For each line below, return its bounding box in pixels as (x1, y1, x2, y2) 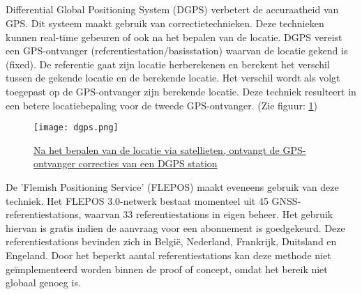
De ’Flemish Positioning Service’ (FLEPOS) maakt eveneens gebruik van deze (6, 179, 339, 194)
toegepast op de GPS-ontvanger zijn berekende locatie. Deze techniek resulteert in (6, 84, 356, 98)
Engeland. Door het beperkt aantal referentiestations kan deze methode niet (6, 247, 331, 262)
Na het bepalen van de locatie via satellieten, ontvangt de (33, 142, 280, 157)
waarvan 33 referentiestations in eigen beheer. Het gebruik (84, 207, 333, 222)
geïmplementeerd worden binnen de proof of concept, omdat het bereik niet (6, 261, 328, 276)
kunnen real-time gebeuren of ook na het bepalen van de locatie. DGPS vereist (6, 29, 342, 44)
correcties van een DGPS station (78, 156, 218, 171)
